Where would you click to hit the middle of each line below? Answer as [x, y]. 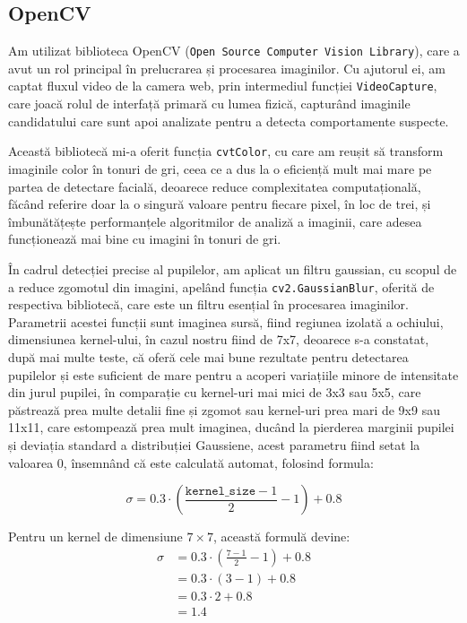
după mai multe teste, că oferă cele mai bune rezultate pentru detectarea [208, 356]
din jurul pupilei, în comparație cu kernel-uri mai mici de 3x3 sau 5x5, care [215, 392]
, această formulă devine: [282, 536]
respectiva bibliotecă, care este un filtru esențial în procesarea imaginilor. [208, 304]
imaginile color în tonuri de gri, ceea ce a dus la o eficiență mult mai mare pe [220, 168]
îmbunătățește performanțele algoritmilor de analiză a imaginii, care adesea [215, 221]
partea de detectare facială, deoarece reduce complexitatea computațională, [215, 186]
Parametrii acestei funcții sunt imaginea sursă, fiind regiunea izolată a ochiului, [226, 321]
